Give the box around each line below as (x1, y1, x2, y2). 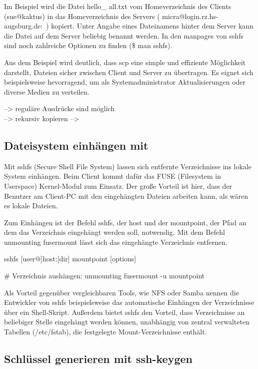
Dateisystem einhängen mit (4, 137, 148, 153)
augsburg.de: (4, 21, 43, 31)
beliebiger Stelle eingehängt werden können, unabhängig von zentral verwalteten (4, 316, 249, 327)
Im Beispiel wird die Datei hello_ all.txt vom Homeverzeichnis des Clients (4, 1, 231, 11)
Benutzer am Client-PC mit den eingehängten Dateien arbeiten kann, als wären (4, 190, 248, 201)
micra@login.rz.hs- (162, 11, 218, 21)
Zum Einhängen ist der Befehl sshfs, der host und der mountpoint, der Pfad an (4, 217, 246, 227)
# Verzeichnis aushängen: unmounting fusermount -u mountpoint (4, 270, 205, 281)
